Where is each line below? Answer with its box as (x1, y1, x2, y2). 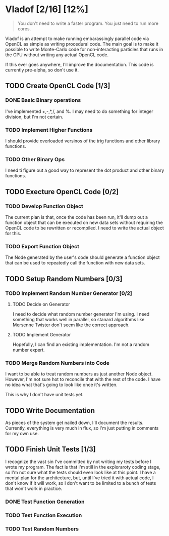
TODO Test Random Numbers (5, 525, 79, 532)
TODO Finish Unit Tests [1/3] (5, 445, 96, 454)
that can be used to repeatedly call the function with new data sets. (5, 260, 145, 266)
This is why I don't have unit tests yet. (5, 392, 84, 398)
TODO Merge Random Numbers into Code (5, 359, 109, 366)
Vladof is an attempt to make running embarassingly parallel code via (5, 35, 149, 42)
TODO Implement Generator (12, 331, 71, 337)
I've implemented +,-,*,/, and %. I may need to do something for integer (5, 108, 154, 114)
